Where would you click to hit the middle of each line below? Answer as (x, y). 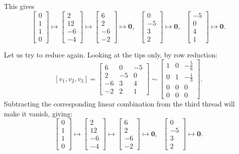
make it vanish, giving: (38, 113)
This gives (19, 6)
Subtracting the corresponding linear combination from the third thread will (119, 104)
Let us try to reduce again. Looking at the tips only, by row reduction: (111, 54)
